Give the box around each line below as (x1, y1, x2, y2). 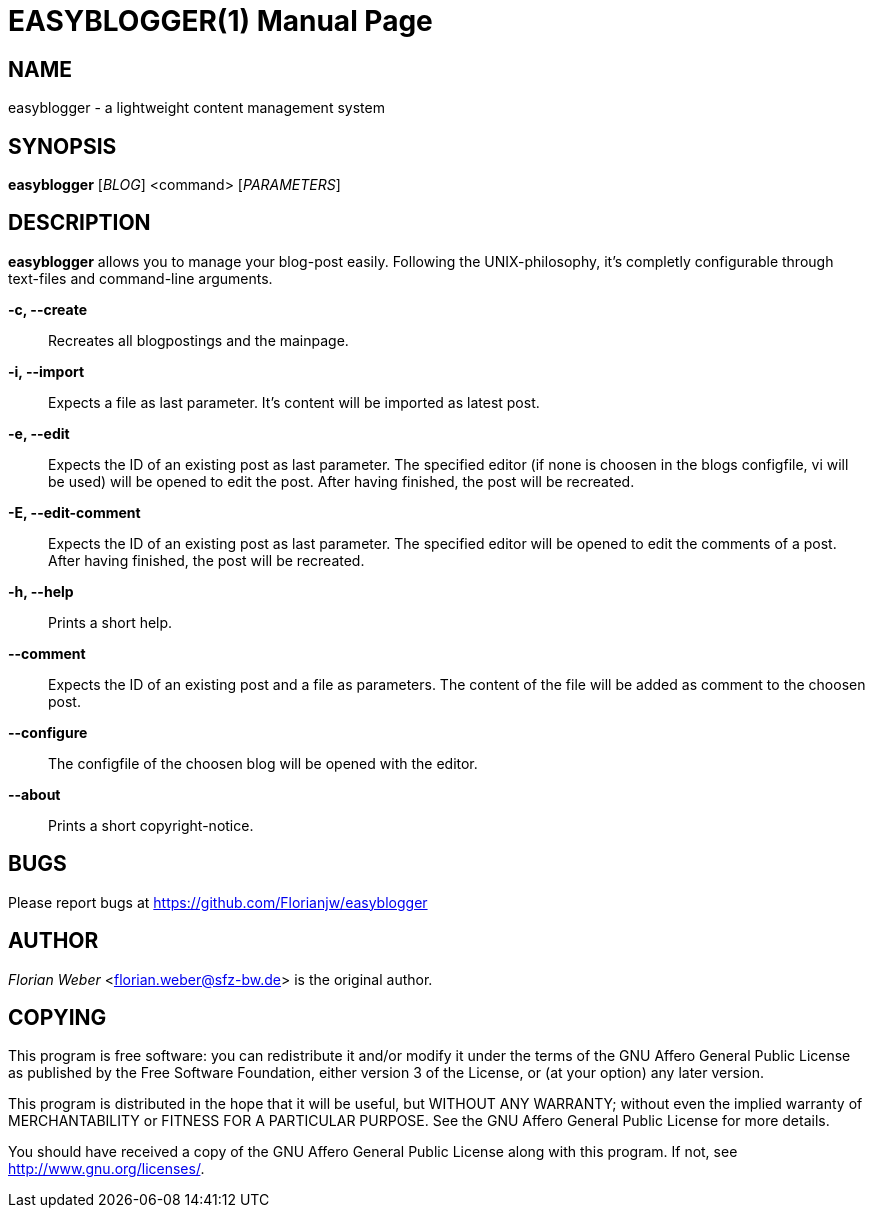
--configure (8, 723, 88, 741)
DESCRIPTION (8, 210, 151, 236)
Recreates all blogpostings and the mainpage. (48, 331, 349, 349)
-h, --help (8, 582, 74, 600)
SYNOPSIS (8, 133, 117, 159)
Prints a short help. (48, 613, 173, 631)
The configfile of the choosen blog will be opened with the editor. (48, 754, 478, 772)
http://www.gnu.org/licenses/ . (8, 1160, 205, 1178)
